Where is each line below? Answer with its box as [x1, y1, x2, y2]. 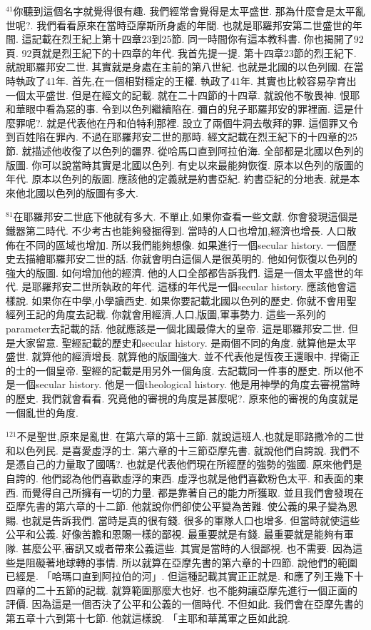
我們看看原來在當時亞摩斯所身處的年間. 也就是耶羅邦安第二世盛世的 [36, 17, 352, 32]
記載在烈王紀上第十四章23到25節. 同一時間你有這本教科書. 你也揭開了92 [31, 31, 364, 46]
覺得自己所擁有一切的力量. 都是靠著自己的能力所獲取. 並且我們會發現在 [31, 484, 364, 499]
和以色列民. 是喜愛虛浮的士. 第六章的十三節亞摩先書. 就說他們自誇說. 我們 [6, 442, 350, 457]
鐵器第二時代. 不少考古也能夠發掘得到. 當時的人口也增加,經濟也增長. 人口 [6, 223, 347, 238]
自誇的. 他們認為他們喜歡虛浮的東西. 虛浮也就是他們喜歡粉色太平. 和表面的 [6, 471, 354, 485]
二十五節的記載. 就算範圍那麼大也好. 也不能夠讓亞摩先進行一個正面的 [35, 582, 358, 597]
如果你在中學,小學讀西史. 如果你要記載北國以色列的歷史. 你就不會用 [31, 293, 347, 308]
